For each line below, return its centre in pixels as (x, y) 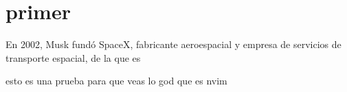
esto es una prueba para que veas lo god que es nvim (116, 81)
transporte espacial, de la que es (73, 57)
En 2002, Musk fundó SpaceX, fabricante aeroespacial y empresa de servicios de (173, 44)
